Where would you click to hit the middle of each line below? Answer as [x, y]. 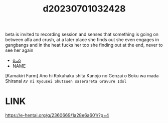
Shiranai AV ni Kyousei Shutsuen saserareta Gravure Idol [66, 81]
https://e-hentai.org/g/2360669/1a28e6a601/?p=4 [57, 115]
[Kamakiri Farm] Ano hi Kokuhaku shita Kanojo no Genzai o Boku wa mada [82, 76]
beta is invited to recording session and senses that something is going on [82, 34]
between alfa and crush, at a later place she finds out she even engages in [82, 40]
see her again [19, 50]
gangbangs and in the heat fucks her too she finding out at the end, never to [84, 45]
